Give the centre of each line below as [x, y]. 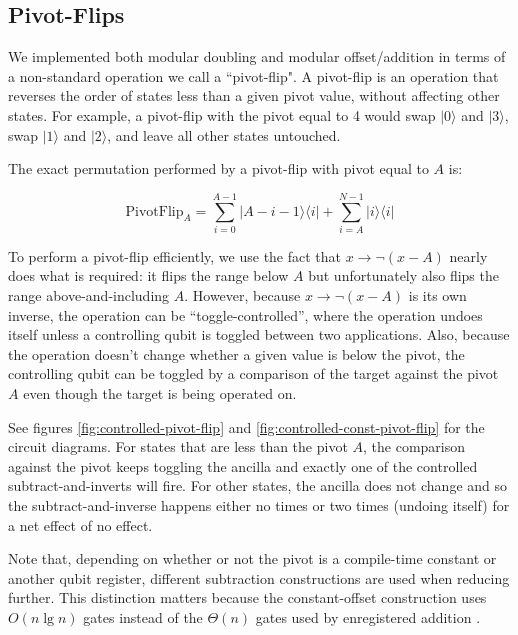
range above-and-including [89, 295]
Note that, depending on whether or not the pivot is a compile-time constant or [252, 558]
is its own [437, 295]
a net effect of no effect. [80, 524]
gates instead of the [143, 616]
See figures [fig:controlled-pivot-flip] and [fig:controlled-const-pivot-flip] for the [246, 426]
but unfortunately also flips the [403, 275]
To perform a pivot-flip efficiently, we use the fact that [175, 255]
